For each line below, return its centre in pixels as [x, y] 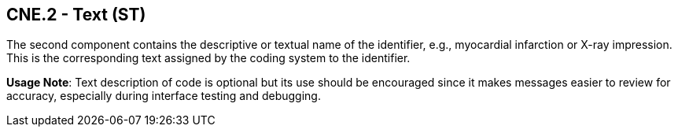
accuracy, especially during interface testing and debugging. [164, 96]
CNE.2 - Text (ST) [76, 15]
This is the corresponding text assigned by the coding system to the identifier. [208, 58]
